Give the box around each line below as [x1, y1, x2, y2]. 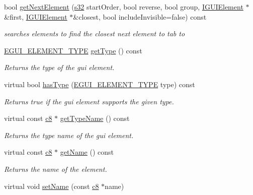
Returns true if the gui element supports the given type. [4, 96, 174, 106]
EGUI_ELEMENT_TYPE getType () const [4, 45, 142, 55]
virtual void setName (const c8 [4, 180, 99, 191]
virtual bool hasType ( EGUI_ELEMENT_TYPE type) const [4, 79, 195, 89]
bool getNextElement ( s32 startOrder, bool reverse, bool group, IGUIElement [4, 2, 243, 12]
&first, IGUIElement [4, 11, 67, 22]
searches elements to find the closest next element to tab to [4, 28, 185, 39]
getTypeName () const [60, 113, 130, 123]
